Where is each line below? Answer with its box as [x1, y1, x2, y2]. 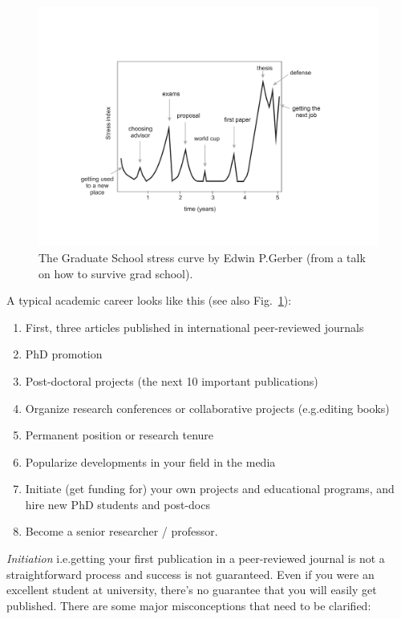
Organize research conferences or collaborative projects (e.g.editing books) [25, 399, 390, 416]
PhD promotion [25, 346, 103, 362]
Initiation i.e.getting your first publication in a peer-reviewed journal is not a [6, 550, 385, 567]
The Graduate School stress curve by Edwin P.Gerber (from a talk [38, 249, 366, 265]
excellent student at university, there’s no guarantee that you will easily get [6, 581, 377, 598]
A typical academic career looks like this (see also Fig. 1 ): [6, 292, 292, 309]
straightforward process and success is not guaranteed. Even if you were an [6, 565, 375, 582]
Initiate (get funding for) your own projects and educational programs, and [25, 480, 395, 497]
